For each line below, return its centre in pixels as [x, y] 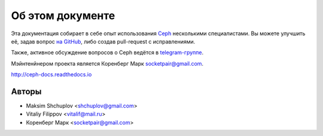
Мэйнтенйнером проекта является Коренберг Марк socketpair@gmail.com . [107, 63]
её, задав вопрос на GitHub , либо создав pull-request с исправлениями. [103, 41]
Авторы [26, 92]
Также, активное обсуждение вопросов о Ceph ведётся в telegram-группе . [107, 52]
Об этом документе [63, 16]
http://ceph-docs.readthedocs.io [51, 75]
